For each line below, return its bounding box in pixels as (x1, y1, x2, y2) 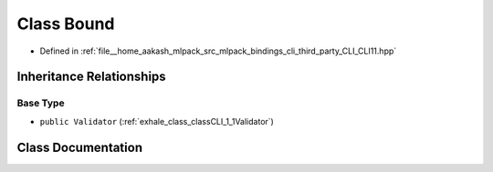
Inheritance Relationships (16, 69, 166, 85)
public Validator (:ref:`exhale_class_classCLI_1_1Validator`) (39, 116, 274, 126)
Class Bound (16, 14, 115, 34)
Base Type (16, 96, 65, 109)
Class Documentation (16, 139, 143, 155)
